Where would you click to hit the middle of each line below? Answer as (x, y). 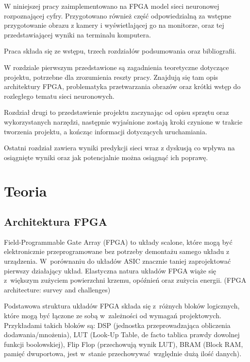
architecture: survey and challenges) (57, 289)
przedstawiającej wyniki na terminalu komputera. (77, 34)
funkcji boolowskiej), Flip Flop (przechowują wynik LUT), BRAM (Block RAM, (124, 344)
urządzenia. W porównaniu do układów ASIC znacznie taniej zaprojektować (117, 261)
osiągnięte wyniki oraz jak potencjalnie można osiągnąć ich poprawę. (106, 157)
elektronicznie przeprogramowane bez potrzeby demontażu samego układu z (117, 251)
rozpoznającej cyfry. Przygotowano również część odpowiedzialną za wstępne (118, 15)
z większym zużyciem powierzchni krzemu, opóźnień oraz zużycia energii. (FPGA (125, 280)
